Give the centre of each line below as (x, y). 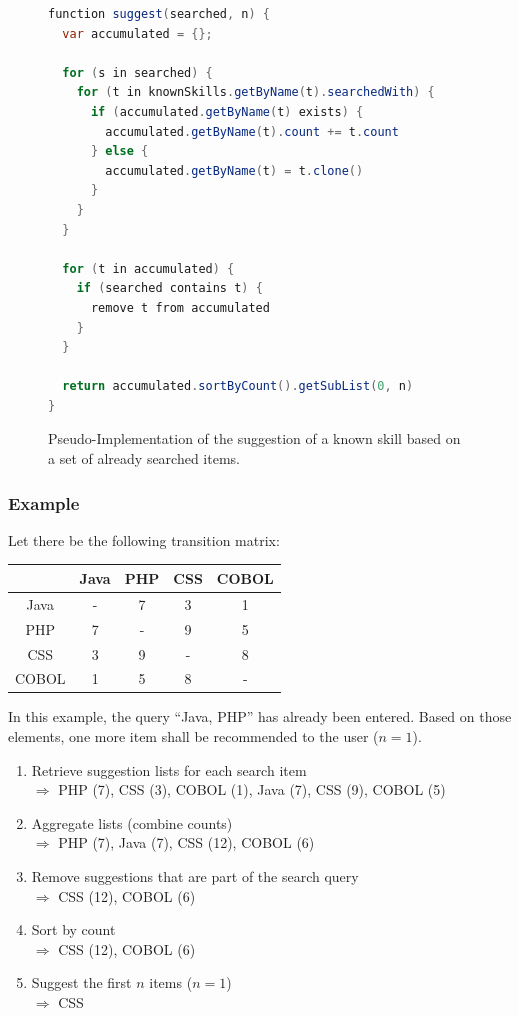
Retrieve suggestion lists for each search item (169, 769)
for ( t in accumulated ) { (148, 268)
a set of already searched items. (144, 458)
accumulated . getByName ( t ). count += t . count (252, 131)
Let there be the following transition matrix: (144, 539)
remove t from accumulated (180, 307)
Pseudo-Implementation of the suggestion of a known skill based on (254, 438)
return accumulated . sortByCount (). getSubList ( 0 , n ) (238, 386)
